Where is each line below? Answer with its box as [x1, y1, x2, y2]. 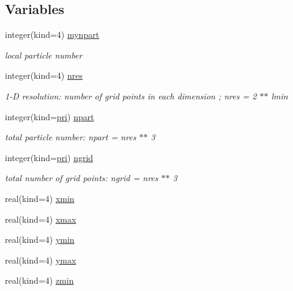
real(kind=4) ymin [5, 233, 75, 246]
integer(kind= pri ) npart [5, 110, 94, 123]
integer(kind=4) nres [5, 69, 83, 82]
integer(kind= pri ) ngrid [5, 151, 94, 163]
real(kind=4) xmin [5, 192, 75, 204]
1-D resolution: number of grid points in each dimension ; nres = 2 [5, 89, 257, 102]
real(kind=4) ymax [5, 253, 76, 266]
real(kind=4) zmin [5, 274, 74, 287]
